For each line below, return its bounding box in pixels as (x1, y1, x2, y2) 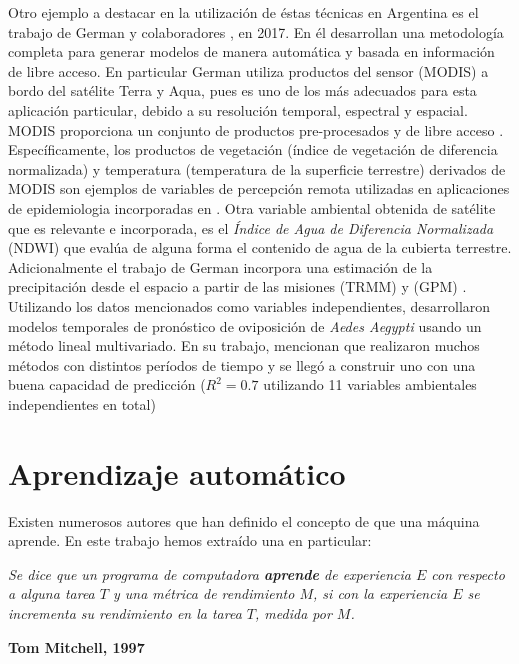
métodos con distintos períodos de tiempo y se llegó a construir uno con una (8, 354, 476, 375)
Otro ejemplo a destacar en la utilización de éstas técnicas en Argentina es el (8, 2, 479, 22)
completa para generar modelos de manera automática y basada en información (8, 41, 495, 62)
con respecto (431, 563, 505, 584)
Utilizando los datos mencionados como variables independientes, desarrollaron (8, 295, 491, 316)
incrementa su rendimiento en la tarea (8, 602, 242, 623)
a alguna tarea (8, 583, 95, 604)
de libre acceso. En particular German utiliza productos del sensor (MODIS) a (8, 60, 489, 81)
